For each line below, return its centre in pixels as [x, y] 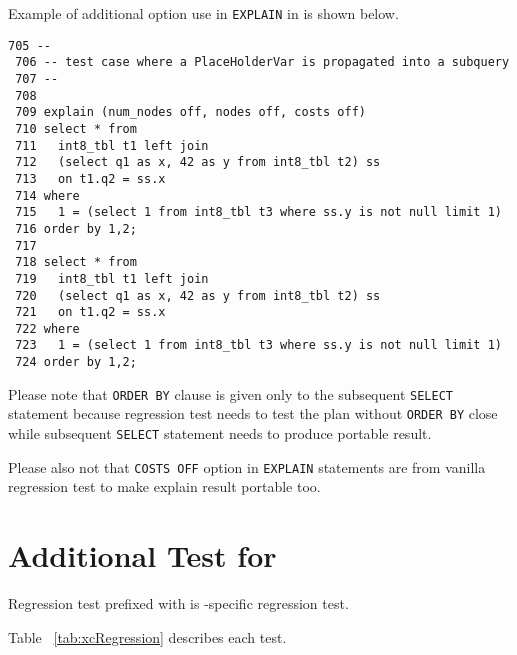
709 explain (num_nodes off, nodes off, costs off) [190, 112]
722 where [47, 328]
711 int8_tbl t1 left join [112, 145]
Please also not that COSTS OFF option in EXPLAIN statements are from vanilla [247, 466]
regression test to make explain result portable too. [164, 486]
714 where [47, 195]
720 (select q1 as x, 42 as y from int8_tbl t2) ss [198, 295]
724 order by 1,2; [76, 362]
